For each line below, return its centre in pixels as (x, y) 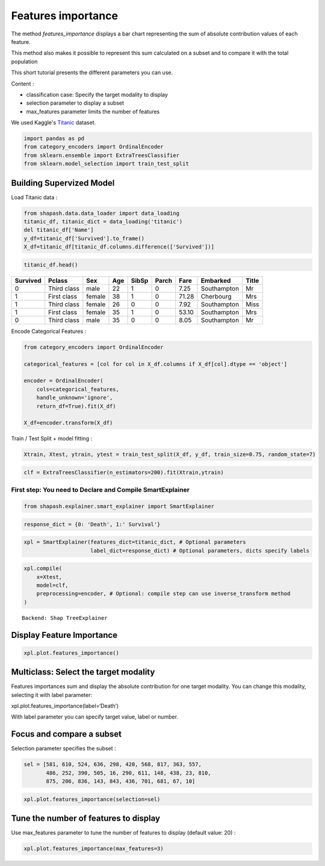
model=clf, (52, 585)
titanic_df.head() (51, 264)
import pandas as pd (54, 139)
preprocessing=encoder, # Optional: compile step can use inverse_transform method (163, 594)
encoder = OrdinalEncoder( (63, 381)
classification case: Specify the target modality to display (97, 94)
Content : (23, 84)
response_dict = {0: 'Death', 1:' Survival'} (92, 524)
